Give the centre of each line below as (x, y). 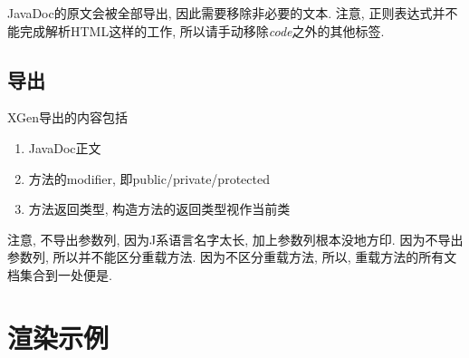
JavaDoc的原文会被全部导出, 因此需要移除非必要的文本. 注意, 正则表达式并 (226, 13)
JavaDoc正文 (65, 147)
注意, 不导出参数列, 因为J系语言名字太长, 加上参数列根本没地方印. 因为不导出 (235, 239)
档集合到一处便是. (60, 274)
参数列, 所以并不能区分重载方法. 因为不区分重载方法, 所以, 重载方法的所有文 (232, 257)
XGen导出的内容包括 (68, 117)
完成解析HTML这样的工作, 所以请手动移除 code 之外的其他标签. (202, 30)
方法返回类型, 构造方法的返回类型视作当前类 (159, 209)
